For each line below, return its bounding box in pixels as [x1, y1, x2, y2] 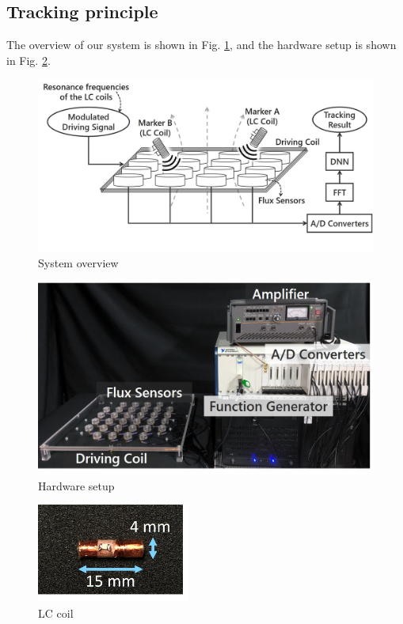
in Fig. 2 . [6, 51, 51, 68]
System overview [38, 254, 119, 270]
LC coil [38, 604, 74, 621]
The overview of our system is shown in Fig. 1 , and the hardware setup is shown [6, 36, 397, 53]
